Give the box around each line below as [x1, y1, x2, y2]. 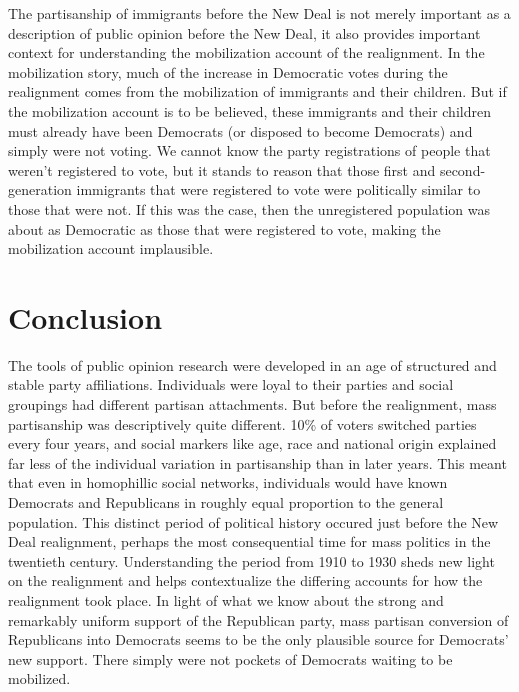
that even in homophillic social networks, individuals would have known [8, 472, 448, 493]
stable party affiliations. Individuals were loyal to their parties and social [8, 374, 454, 395]
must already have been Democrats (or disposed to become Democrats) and [8, 120, 473, 141]
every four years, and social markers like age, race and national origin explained [8, 433, 497, 454]
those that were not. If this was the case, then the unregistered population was [8, 198, 490, 219]
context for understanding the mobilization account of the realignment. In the [8, 42, 485, 63]
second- [439, 159, 486, 180]
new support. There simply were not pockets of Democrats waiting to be [8, 648, 453, 669]
